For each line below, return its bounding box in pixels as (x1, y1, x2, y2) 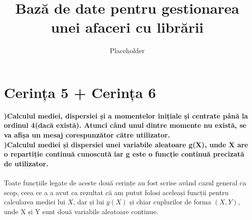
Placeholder (110, 45, 145, 56)
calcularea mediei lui (4, 197, 66, 207)
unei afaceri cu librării (50, 17, 204, 37)
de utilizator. (4, 158, 48, 168)
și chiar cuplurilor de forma (129, 197, 211, 207)
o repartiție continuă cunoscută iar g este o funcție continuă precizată (4, 149, 245, 159)
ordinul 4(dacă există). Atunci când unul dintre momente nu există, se (4, 120, 247, 130)
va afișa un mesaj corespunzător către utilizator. (4, 130, 170, 140)
